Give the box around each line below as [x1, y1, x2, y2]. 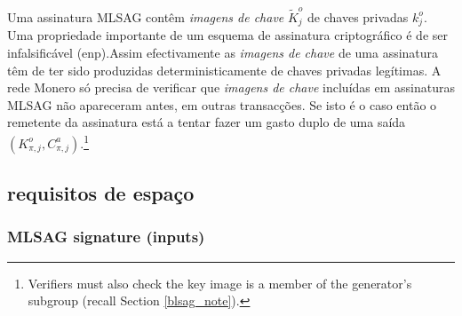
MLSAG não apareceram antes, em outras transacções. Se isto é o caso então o [7, 95, 437, 114]
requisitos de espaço [7, 179, 195, 207]
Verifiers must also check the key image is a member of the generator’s [28, 273, 412, 292]
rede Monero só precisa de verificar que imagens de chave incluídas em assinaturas [7, 78, 455, 97]
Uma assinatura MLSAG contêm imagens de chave [7, 7, 284, 26]
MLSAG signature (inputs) [7, 225, 205, 248]
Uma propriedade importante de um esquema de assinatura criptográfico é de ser [7, 26, 449, 44]
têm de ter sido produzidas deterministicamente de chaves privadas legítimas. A [7, 60, 442, 79]
